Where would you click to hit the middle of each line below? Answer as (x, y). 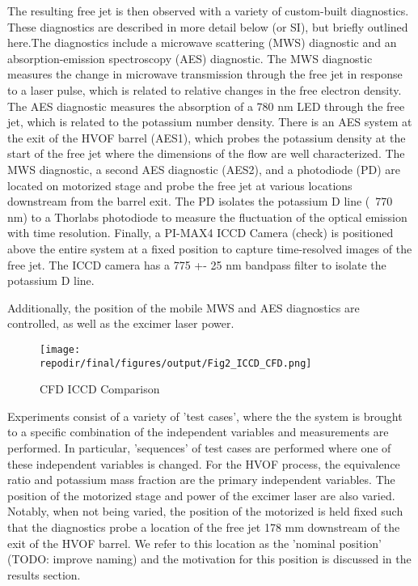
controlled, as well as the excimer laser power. (121, 323)
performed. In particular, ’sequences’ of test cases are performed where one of (199, 447)
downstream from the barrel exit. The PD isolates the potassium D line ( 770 (200, 201)
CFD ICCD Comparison (100, 389)
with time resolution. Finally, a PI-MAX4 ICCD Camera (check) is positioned (201, 233)
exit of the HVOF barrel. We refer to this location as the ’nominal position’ (194, 543)
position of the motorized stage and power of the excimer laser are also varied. (201, 495)
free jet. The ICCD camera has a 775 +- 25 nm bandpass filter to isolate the (197, 264)
